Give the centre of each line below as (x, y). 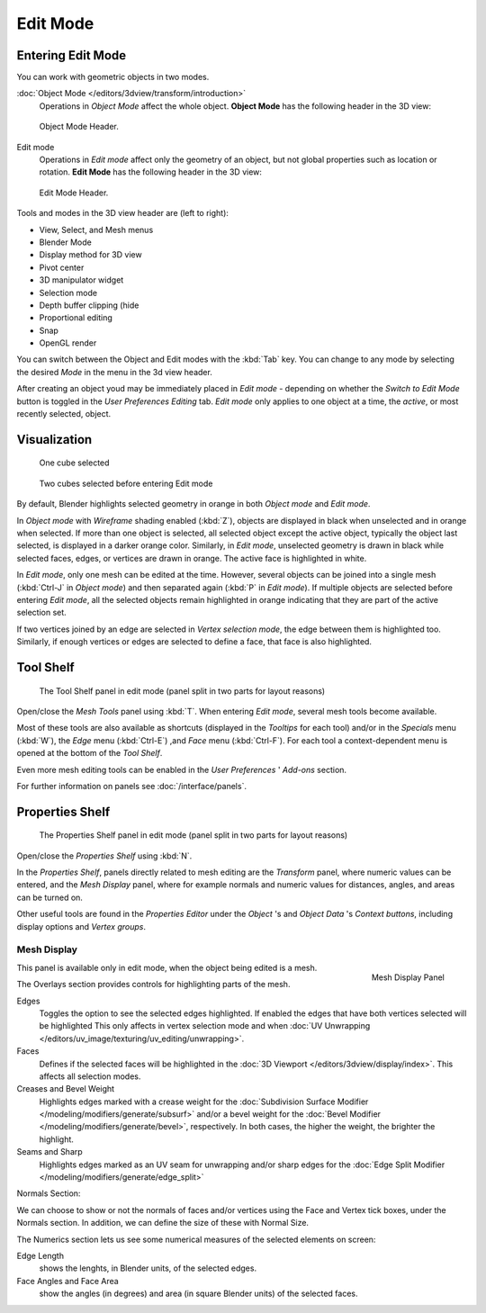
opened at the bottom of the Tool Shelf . (90, 753)
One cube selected (74, 463)
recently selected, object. (64, 414)
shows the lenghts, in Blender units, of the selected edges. (148, 1268)
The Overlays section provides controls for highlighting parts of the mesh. (153, 985)
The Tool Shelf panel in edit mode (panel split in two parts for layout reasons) (182, 691)
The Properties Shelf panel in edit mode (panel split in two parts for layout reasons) (193, 835)
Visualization (54, 440)
